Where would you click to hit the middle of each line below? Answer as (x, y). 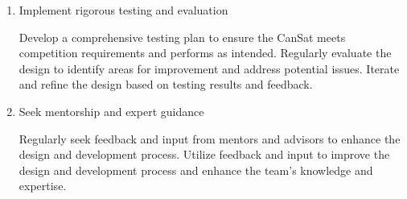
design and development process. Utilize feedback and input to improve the (204, 154)
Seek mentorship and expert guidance (111, 111)
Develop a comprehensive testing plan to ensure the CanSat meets (182, 37)
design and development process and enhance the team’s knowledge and (196, 170)
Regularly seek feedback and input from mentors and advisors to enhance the (210, 138)
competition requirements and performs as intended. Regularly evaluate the (205, 53)
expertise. (43, 186)
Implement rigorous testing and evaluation (123, 10)
